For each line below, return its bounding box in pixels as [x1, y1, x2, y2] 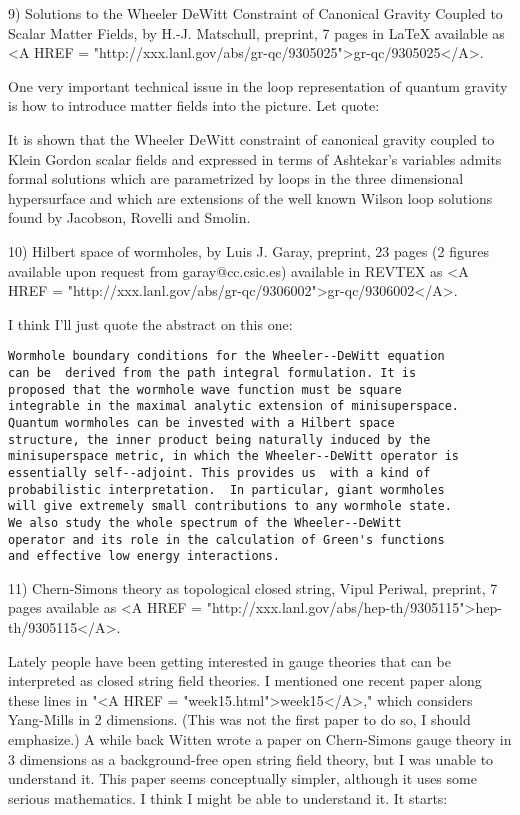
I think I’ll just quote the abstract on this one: [8, 313, 293, 334]
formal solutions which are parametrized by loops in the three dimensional [8, 168, 464, 189]
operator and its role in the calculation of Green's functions [8, 532, 445, 547]
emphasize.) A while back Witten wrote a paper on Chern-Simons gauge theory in [8, 729, 512, 749]
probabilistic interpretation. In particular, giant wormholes [8, 482, 445, 497]
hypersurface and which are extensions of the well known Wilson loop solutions [8, 187, 493, 208]
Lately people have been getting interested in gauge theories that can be [8, 650, 451, 671]
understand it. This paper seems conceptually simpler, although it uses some [8, 768, 477, 789]
